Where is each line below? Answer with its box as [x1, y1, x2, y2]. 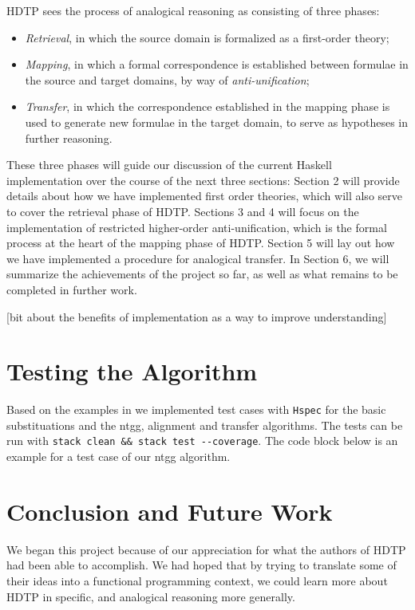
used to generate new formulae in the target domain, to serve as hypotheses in [25, 113, 409, 130]
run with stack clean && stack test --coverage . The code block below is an [6, 432, 398, 449]
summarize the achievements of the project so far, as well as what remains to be [6, 266, 398, 282]
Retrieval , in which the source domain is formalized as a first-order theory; [25, 29, 389, 45]
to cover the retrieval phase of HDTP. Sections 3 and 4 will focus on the [6, 203, 359, 219]
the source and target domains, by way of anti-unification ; [25, 71, 310, 88]
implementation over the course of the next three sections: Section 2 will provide [6, 171, 400, 188]
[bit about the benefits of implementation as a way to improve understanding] [6, 308, 387, 325]
